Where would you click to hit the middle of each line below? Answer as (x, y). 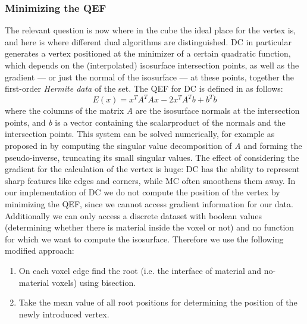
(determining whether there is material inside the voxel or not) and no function (150, 227)
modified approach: (40, 250)
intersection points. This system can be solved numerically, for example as (140, 134)
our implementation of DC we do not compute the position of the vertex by (142, 192)
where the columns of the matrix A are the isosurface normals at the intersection (152, 110)
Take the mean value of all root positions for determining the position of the (158, 302)
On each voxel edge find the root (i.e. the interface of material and (140, 270)
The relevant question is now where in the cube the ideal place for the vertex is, (151, 30)
